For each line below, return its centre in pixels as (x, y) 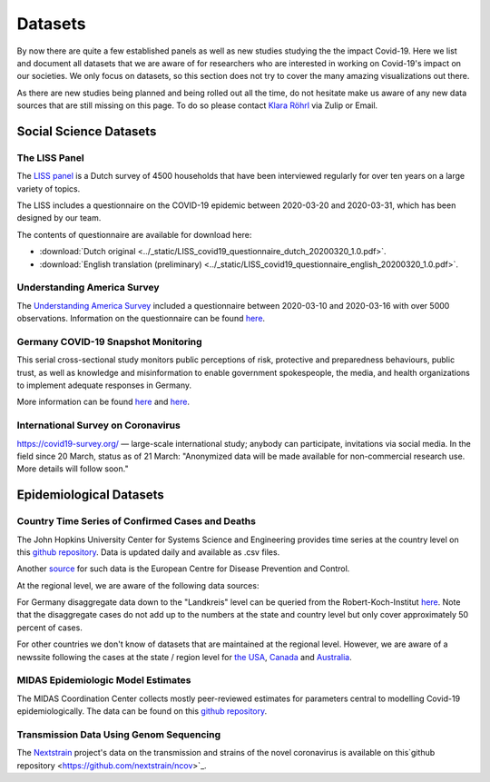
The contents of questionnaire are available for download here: (134, 234)
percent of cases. (50, 628)
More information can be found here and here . (103, 402)
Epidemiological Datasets (91, 495)
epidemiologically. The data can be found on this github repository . (142, 711)
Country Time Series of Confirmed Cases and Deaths (136, 521)
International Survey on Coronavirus (98, 425)
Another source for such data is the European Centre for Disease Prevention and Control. (183, 569)
